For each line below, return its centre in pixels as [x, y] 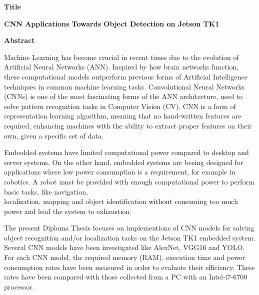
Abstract [19, 40]
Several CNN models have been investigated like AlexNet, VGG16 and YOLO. [124, 247]
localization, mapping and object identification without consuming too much [121, 201]
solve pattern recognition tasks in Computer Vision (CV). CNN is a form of [120, 106]
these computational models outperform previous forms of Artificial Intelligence [126, 76]
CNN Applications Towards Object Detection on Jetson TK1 [112, 23]
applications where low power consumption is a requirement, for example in [120, 172]
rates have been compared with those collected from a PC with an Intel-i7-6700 [126, 277]
